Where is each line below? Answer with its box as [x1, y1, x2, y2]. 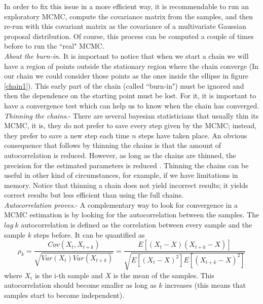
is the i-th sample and [34, 270, 103, 280]
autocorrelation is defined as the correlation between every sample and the [21, 219, 252, 230]
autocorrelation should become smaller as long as [4, 280, 157, 290]
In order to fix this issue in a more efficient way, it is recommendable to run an [4, 1, 249, 11]
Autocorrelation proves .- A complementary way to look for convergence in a [4, 199, 238, 210]
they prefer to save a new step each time [4, 130, 130, 140]
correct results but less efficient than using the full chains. [4, 189, 184, 200]
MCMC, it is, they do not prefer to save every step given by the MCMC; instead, [4, 120, 257, 131]
